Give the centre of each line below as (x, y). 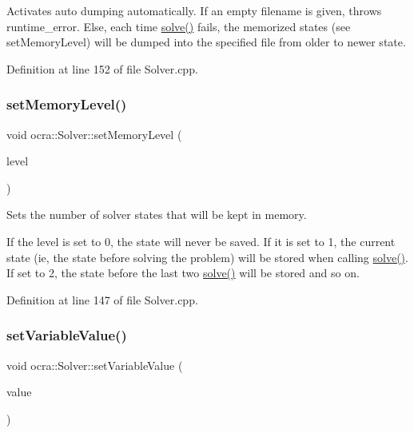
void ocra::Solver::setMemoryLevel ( (94, 134)
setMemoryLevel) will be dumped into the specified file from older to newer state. (206, 42)
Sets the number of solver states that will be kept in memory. (157, 215)
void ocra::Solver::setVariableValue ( (95, 365)
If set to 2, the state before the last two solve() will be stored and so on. (183, 273)
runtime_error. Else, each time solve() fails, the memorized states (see (179, 26)
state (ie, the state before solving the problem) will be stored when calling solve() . (207, 257)
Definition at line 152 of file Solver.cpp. (102, 68)
